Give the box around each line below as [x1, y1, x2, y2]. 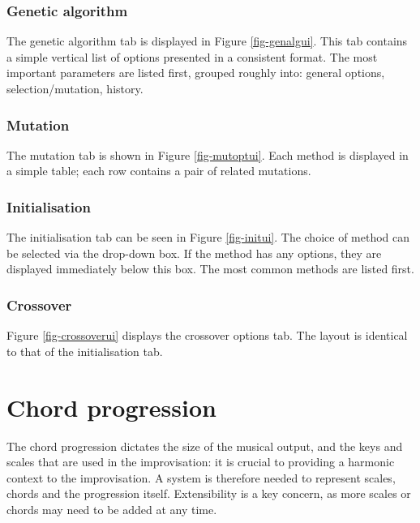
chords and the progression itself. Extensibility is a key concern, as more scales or [6, 485, 411, 502]
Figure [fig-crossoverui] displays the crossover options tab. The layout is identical [6, 327, 408, 344]
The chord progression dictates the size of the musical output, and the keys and [6, 437, 403, 454]
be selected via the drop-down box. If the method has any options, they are [6, 244, 382, 261]
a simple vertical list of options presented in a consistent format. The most [6, 48, 378, 65]
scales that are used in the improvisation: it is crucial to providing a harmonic [6, 453, 395, 470]
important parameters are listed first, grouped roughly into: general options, [6, 64, 385, 81]
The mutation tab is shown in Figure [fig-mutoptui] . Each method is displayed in [6, 146, 409, 163]
